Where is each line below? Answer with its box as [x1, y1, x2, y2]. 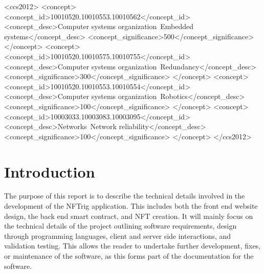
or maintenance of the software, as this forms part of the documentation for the [4, 251, 254, 261]
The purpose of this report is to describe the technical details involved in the [4, 190, 245, 201]
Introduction [4, 161, 95, 182]
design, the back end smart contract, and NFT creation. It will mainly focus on [4, 210, 253, 221]
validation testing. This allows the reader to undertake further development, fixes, [4, 240, 261, 251]
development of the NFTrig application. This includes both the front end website [4, 201, 258, 211]
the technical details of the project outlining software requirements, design [4, 220, 237, 231]
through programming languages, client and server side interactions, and [4, 230, 231, 241]
